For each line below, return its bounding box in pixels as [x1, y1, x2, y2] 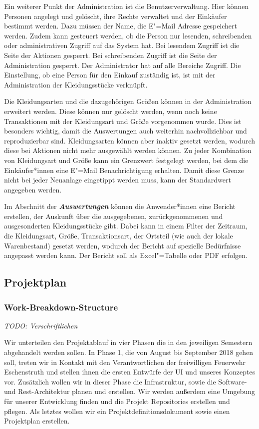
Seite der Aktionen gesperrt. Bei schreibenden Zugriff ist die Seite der [4, 49, 217, 60]
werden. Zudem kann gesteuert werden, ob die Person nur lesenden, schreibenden [4, 30, 252, 40]
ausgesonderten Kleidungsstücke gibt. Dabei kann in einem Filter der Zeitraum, [4, 220, 248, 231]
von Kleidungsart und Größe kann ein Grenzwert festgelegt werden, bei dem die [4, 154, 249, 165]
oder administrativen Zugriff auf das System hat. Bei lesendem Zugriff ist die [4, 40, 240, 50]
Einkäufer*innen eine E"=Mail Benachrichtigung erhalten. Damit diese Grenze [4, 164, 244, 175]
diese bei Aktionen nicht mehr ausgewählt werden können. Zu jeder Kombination [4, 145, 252, 155]
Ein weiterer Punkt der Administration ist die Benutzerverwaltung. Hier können [4, 1, 249, 11]
